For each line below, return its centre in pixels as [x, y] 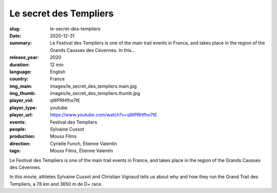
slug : [15, 29]
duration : [20, 65]
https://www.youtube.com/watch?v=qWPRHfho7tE [104, 115]
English [58, 71]
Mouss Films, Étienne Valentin [82, 151]
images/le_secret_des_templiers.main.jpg [93, 86]
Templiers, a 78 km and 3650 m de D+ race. [56, 184]
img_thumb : [23, 93]
